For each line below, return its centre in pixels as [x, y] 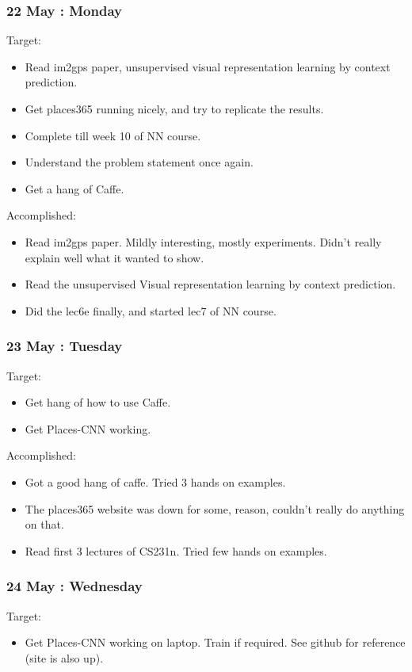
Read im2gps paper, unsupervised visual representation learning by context [208, 66]
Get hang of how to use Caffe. [98, 402]
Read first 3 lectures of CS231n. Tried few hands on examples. [176, 550]
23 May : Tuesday [65, 346]
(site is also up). [64, 657]
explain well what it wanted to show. [114, 257]
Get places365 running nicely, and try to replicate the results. [174, 109]
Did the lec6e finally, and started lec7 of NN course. [151, 310]
